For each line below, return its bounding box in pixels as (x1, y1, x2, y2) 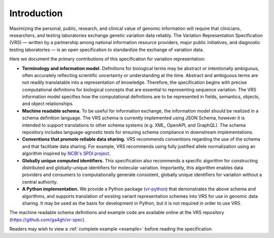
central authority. (22, 179, 58, 185)
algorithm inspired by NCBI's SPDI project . (22, 150, 111, 157)
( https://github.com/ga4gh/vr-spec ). (9, 216, 86, 223)
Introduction (9, 8, 63, 19)
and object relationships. (22, 100, 74, 107)
